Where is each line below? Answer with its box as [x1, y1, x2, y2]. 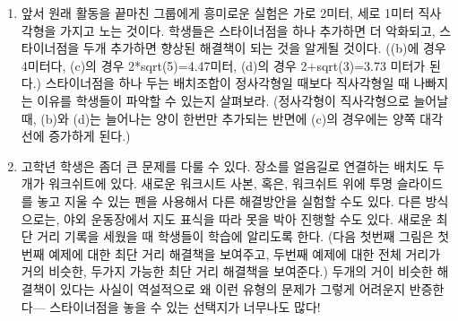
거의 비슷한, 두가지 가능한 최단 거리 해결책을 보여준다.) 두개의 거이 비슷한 [21, 262, 433, 281]
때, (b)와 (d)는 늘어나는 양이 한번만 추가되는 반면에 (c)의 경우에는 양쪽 [21, 108, 416, 127]
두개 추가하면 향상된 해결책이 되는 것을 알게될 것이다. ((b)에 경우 [82, 39, 446, 57]
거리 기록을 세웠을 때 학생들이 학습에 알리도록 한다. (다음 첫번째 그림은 [37, 227, 434, 246]
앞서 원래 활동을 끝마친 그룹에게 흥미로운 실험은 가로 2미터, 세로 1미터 [21, 4, 414, 22]
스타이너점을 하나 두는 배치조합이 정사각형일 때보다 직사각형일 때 [45, 74, 410, 92]
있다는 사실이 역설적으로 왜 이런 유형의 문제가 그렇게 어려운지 [60, 279, 406, 298]
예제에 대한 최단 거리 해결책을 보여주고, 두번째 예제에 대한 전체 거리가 [48, 244, 441, 263]
